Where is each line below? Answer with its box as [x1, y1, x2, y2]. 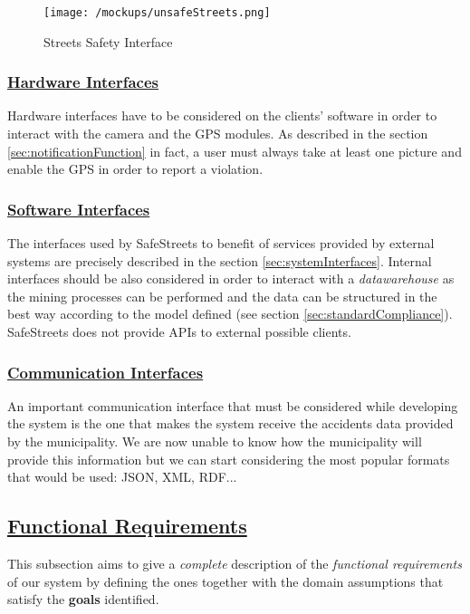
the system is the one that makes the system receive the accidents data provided [7, 414, 454, 433]
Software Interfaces [7, 197, 150, 220]
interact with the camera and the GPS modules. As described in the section [7, 124, 428, 143]
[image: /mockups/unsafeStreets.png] [43, 6, 271, 19]
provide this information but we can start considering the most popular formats [7, 449, 450, 468]
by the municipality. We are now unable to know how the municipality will [7, 432, 422, 451]
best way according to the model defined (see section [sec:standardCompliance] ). [7, 304, 453, 323]
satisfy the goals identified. [7, 590, 159, 609]
